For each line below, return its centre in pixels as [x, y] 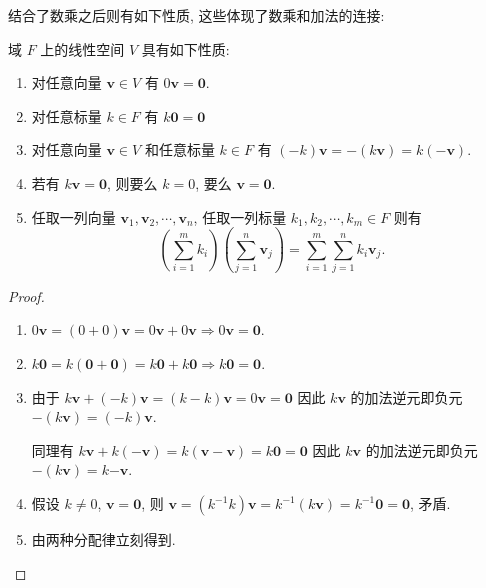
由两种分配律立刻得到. [103, 539]
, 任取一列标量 [240, 216]
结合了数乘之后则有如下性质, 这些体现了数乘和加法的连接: [196, 15]
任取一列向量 [73, 216]
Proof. [26, 295]
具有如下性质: [185, 48]
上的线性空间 [82, 48]
